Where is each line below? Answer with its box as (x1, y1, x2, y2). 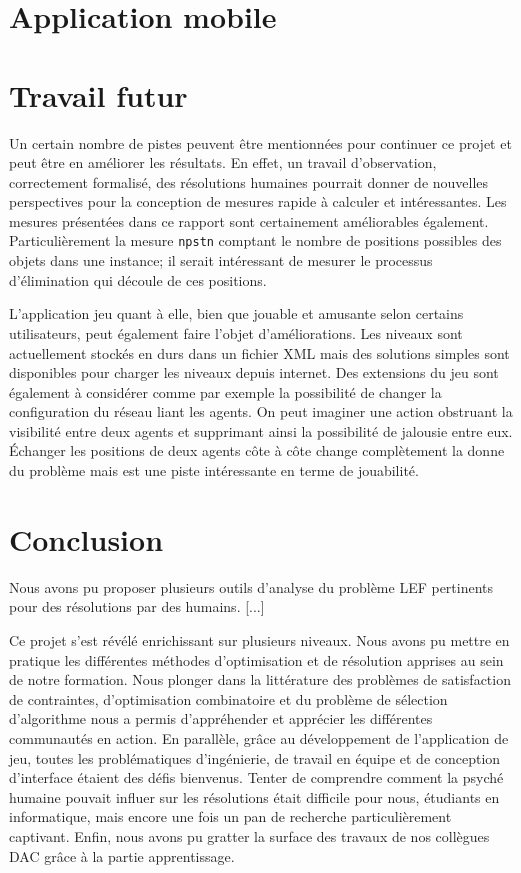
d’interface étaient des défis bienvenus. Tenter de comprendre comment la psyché (9, 767, 504, 788)
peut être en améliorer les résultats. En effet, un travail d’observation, (9, 152, 437, 173)
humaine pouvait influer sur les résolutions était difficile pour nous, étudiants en (9, 786, 500, 807)
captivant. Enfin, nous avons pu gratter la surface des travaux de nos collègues (9, 825, 490, 846)
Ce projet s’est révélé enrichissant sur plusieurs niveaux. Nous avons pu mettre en (9, 629, 510, 650)
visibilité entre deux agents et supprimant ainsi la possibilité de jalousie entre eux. (9, 420, 513, 441)
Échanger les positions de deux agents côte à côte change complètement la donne (9, 440, 505, 461)
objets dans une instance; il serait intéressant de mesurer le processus (9, 250, 433, 271)
